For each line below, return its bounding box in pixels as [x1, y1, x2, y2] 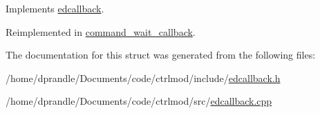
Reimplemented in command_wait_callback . [6, 24, 196, 39]
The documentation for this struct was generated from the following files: [6, 48, 316, 62]
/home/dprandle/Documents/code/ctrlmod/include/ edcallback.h [6, 70, 281, 85]
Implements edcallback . [6, 1, 104, 15]
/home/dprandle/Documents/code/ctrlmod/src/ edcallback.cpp [6, 94, 272, 108]
